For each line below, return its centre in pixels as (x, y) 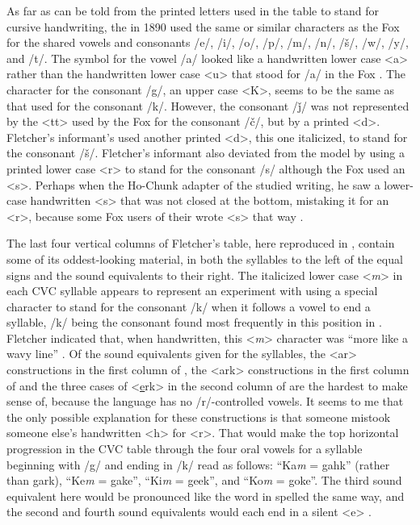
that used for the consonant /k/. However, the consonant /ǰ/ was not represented (208, 105)
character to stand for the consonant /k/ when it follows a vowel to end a (189, 306)
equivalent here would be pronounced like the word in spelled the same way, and (206, 496)
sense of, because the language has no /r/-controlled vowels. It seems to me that (205, 401)
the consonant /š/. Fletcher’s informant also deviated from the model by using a (206, 153)
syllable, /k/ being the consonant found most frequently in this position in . (194, 322)
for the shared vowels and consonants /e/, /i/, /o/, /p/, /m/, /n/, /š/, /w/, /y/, (208, 42)
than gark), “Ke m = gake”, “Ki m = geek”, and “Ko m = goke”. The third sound (204, 480)
